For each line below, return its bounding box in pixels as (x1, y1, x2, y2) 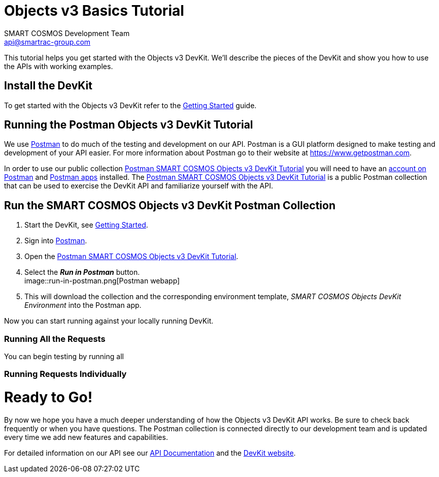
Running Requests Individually (4, 369, 127, 379)
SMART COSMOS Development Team (4, 28, 130, 38)
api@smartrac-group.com (4, 37, 91, 46)
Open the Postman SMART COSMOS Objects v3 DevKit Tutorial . (24, 252, 239, 261)
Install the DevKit (4, 79, 92, 92)
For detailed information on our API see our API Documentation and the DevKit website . (4, 448, 296, 457)
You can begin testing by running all (4, 352, 124, 361)
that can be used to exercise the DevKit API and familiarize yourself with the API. (4, 181, 273, 190)
